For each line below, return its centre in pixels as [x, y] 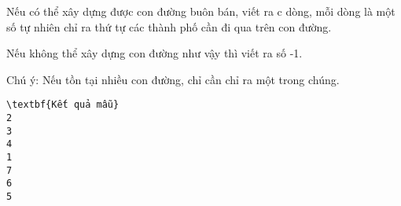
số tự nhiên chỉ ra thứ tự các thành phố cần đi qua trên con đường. [169, 26]
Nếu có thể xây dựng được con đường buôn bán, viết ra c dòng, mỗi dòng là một [201, 11]
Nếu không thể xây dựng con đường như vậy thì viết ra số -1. [155, 53]
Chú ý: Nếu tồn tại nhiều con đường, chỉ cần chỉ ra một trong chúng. [173, 79]
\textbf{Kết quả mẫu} [63, 105]
